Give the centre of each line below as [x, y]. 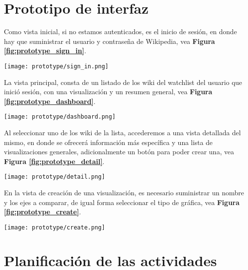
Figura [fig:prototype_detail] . [54, 161]
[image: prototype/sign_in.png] [56, 66]
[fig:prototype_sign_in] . [45, 51]
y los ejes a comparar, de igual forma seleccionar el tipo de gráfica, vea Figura [122, 202]
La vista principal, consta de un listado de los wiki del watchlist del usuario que [123, 82]
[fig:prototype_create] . [43, 212]
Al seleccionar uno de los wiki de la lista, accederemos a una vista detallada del [123, 132]
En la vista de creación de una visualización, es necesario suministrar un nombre [124, 193]
